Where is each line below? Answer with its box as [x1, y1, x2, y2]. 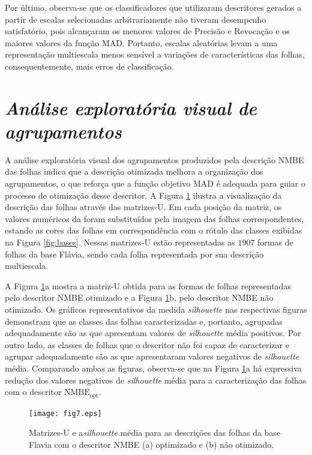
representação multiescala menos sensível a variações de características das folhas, [5, 48, 305, 61]
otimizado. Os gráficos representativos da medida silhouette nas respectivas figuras [5, 303, 307, 315]
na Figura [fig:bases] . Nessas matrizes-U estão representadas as [5, 236, 235, 249]
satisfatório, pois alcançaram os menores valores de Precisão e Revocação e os [5, 25, 290, 37]
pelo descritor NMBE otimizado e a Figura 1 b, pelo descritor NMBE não [5, 291, 274, 304]
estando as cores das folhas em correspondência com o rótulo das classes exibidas [5, 224, 302, 237]
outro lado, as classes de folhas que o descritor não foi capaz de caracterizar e [5, 338, 289, 351]
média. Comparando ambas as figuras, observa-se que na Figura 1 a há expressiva [5, 361, 302, 374]
